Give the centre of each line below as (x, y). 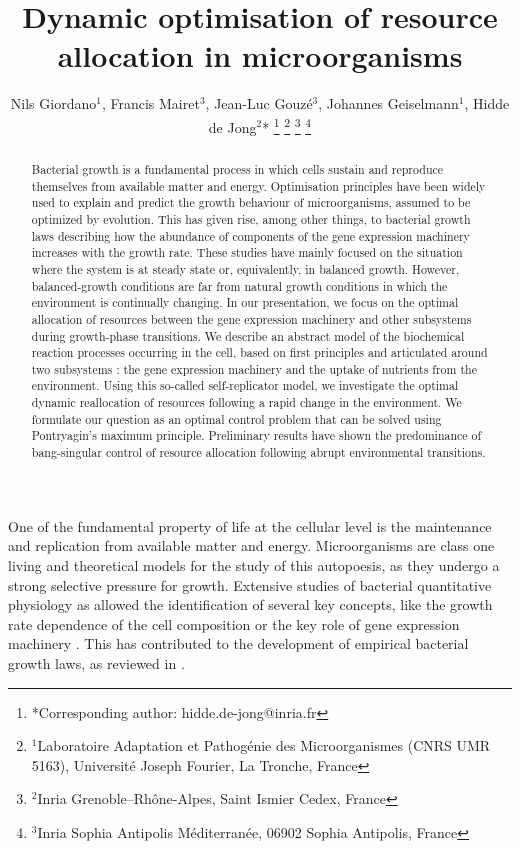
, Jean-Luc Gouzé (259, 103)
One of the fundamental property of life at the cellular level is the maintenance (250, 525)
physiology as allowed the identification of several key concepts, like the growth (250, 604)
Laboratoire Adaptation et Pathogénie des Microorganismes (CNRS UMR (264, 745)
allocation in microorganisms (260, 55)
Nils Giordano (53, 103)
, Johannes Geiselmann (388, 103)
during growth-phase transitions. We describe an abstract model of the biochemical (248, 335)
